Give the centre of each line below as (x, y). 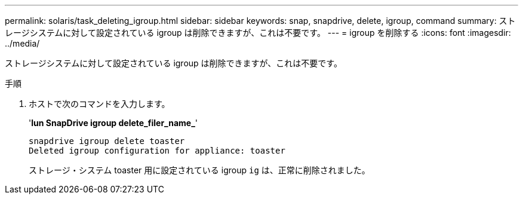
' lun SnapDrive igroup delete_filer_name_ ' (113, 123)
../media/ (22, 43)
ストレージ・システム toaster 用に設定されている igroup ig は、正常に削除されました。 (199, 170)
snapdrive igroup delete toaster (107, 141)
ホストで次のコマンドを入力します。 (99, 104)
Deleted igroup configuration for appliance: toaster (157, 151)
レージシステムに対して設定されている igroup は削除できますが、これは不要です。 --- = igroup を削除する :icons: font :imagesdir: (258, 33)
